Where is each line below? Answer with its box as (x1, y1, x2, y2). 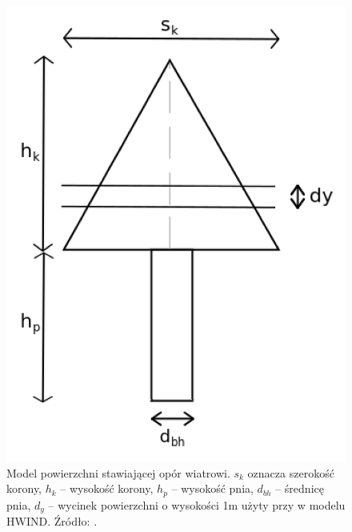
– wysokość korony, (60, 480, 154, 497)
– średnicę (275, 480, 324, 497)
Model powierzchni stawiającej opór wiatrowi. (6, 464, 230, 481)
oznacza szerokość (247, 464, 334, 481)
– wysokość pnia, (171, 480, 254, 497)
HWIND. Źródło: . (6, 513, 98, 530)
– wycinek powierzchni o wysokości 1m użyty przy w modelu (48, 496, 346, 513)
